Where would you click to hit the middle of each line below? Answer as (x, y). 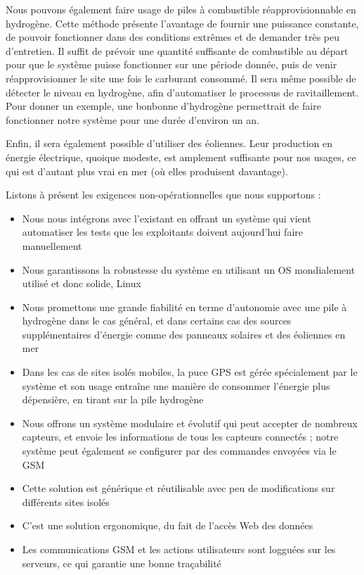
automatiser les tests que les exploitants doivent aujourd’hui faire (162, 232)
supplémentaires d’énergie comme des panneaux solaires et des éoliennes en (184, 334)
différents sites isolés (66, 501)
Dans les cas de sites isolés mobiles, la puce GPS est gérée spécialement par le (190, 372)
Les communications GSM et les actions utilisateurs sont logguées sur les (179, 549)
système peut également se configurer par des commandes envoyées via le (179, 451)
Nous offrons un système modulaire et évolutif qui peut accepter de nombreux (190, 423)
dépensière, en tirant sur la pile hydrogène (113, 399)
